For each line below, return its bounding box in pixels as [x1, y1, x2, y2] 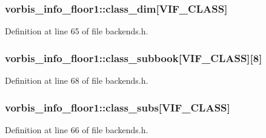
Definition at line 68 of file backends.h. [5, 74, 148, 87]
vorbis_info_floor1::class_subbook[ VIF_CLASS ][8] [5, 50, 262, 65]
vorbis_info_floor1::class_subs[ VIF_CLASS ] [5, 99, 230, 114]
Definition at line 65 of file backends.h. [5, 25, 148, 37]
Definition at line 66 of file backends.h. [5, 123, 148, 136]
